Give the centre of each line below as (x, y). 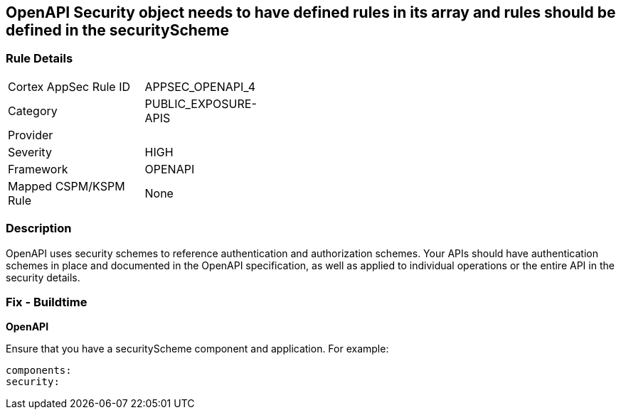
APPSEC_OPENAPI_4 (200, 86)
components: (39, 371)
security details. (43, 277)
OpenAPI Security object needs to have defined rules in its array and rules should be (311, 12)
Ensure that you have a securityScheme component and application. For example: (197, 349)
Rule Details (39, 59)
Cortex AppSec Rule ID (69, 86)
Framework (38, 169)
